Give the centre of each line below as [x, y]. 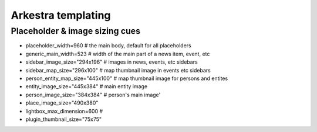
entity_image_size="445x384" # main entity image [87, 86]
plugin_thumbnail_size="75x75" [64, 119]
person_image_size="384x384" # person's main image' [93, 95]
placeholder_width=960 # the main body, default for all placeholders [108, 46]
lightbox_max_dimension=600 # [64, 111]
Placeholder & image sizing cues [76, 31]
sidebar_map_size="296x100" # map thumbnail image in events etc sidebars [118, 70]
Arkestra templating [61, 15]
